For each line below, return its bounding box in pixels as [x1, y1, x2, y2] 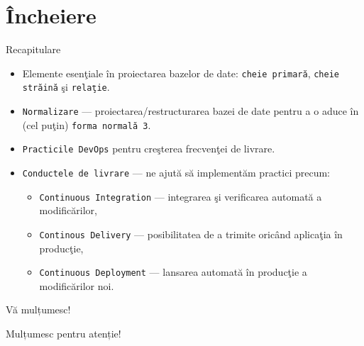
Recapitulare [6, 42, 61, 57]
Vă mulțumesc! [6, 302, 71, 317]
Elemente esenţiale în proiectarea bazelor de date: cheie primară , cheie [22, 65, 339, 80]
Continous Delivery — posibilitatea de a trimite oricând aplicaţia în [39, 226, 343, 241]
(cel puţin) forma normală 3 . [22, 117, 151, 132]
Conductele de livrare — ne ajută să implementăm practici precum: [22, 165, 330, 179]
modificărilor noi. [39, 278, 114, 293]
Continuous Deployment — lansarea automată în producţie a [39, 264, 307, 279]
